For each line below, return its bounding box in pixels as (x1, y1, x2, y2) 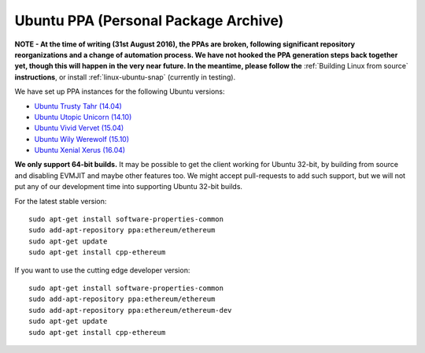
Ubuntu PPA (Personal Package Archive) (14, 12, 284, 29)
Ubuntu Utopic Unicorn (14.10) (34, 112, 132, 121)
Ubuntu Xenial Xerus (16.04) (34, 146, 126, 155)
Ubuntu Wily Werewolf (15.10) (34, 134, 130, 143)
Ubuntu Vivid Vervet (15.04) (34, 123, 124, 133)
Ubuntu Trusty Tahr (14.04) (34, 101, 122, 110)
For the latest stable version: (14, 196, 107, 206)
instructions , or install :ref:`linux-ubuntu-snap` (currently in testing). (14, 72, 236, 82)
